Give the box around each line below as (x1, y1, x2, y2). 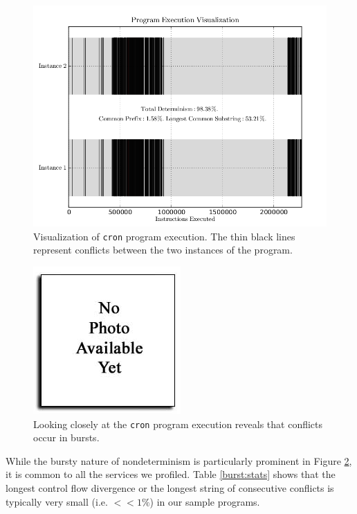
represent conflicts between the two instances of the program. (33, 242, 293, 257)
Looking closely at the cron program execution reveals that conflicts (33, 416, 323, 431)
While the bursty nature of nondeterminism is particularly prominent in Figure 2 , (6, 453, 352, 468)
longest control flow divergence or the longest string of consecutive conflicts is (6, 480, 334, 495)
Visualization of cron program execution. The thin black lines (33, 229, 295, 243)
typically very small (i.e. (6, 494, 108, 508)
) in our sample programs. (149, 494, 260, 508)
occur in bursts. (33, 430, 100, 445)
